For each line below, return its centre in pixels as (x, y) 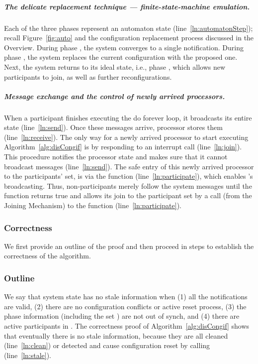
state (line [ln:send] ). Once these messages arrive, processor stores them (113, 127)
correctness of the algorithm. (47, 256)
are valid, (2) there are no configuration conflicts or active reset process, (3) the (125, 306)
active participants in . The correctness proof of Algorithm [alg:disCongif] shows (127, 326)
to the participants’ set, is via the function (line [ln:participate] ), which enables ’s (129, 176)
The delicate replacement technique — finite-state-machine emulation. (127, 6)
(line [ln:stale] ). (28, 355)
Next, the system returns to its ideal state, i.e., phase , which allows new (115, 66)
